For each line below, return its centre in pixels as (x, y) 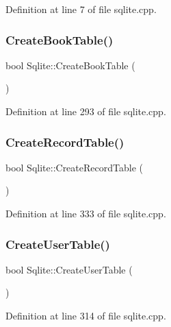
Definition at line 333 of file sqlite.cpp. (86, 213)
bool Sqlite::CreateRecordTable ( (74, 167)
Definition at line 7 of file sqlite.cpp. (81, 9)
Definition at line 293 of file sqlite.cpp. (86, 111)
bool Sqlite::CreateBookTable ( (70, 65)
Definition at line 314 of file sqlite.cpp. (86, 315)
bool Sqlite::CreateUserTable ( (69, 269)
